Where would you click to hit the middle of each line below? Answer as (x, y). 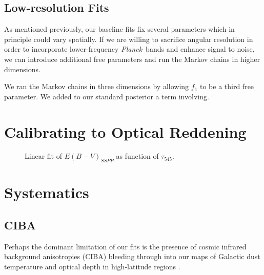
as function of (137, 156)
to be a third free (227, 86)
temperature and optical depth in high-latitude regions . (92, 267)
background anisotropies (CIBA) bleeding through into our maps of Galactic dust (132, 256)
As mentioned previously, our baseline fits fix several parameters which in (119, 29)
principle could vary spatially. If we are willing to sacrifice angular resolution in (129, 39)
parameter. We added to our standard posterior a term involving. (107, 96)
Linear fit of (43, 156)
